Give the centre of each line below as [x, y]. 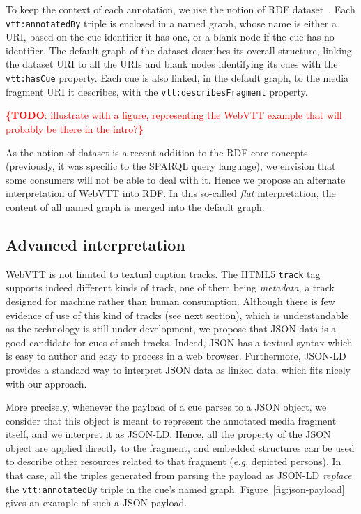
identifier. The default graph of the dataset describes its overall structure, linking [179, 50]
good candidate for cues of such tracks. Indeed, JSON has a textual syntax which [179, 342]
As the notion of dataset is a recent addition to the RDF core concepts [157, 152]
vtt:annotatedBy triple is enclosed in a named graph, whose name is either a [171, 23]
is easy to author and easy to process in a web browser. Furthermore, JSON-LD [176, 356]
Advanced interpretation [95, 244]
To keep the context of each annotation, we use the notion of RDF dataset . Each [180, 9]
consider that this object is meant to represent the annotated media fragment [171, 420]
